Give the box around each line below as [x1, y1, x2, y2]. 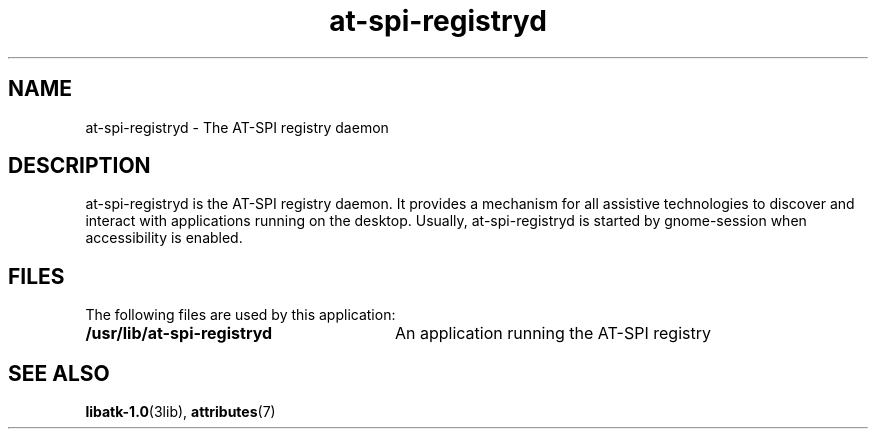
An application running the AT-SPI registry [394, 323, 711, 344]
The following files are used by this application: [85, 306, 396, 324]
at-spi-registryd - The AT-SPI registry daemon [85, 118, 389, 136]
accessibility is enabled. [85, 229, 243, 247]
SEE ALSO [8, 360, 110, 386]
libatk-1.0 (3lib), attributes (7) [85, 403, 276, 421]
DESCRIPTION [8, 153, 151, 179]
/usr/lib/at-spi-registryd [85, 323, 273, 344]
